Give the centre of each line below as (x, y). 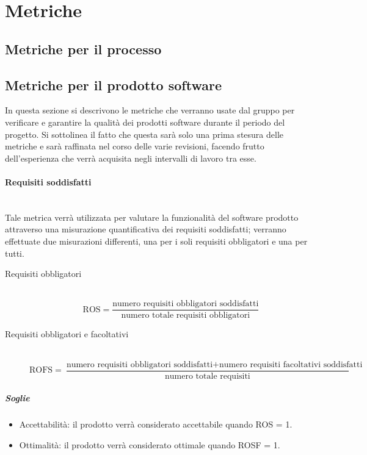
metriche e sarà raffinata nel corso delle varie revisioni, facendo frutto (135, 146)
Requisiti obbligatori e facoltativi (67, 334)
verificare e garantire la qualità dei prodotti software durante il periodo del (145, 122)
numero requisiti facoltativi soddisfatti (291, 364)
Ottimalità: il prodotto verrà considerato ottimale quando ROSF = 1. (150, 444)
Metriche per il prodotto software (113, 84)
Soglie (17, 398)
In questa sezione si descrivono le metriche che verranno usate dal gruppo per (150, 110)
